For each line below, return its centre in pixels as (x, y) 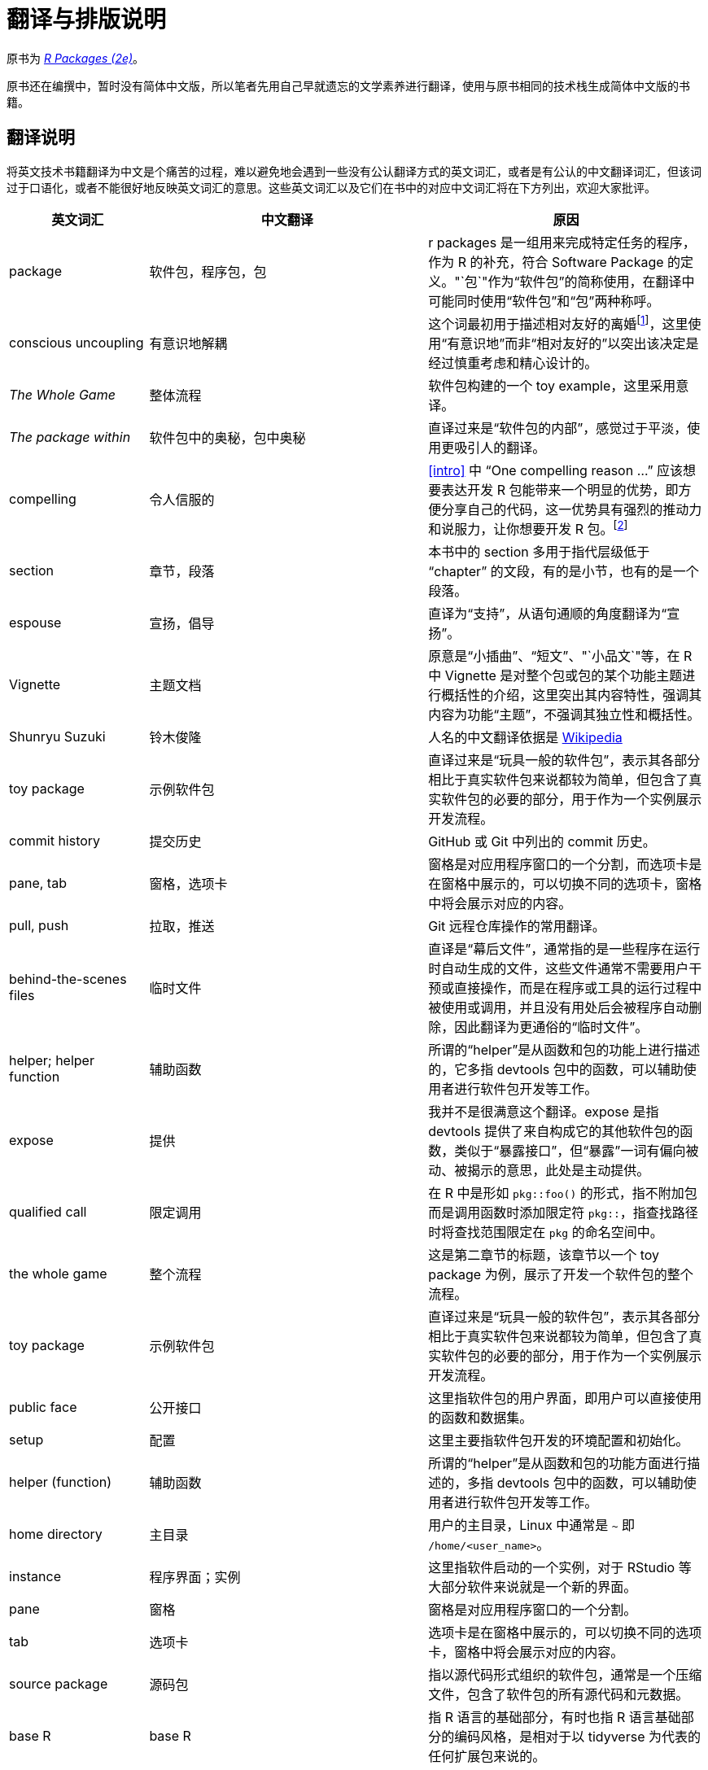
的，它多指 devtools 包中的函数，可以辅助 (556, 1070)
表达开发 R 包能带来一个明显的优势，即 (560, 489)
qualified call (48, 1212)
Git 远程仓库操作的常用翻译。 (517, 927)
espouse (35, 623)
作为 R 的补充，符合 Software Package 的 (555, 262)
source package (59, 1684)
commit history (55, 841)
